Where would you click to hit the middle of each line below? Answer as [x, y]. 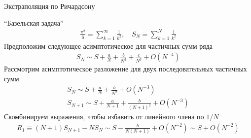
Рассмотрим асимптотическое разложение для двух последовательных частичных [125, 69]
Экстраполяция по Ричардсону [50, 6]
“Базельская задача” [34, 22]
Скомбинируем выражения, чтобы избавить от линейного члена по [104, 117]
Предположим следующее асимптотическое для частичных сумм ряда [108, 46]
